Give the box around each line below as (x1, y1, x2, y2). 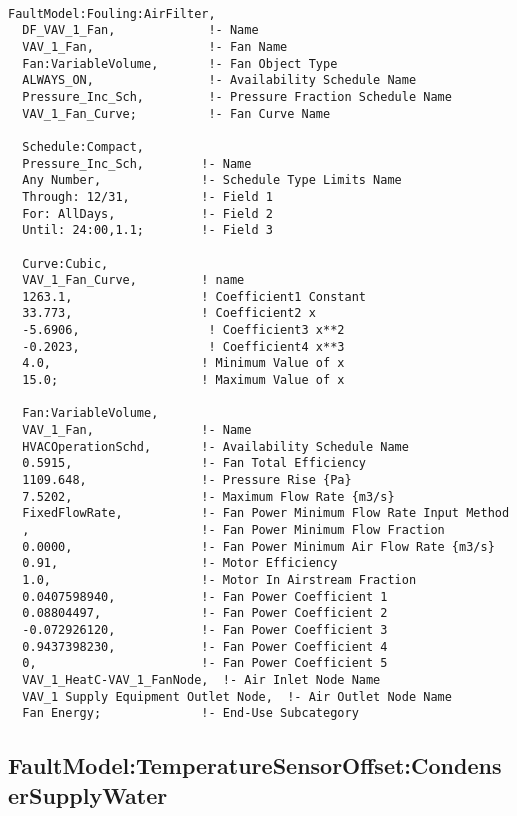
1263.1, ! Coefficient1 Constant (22, 289, 366, 304)
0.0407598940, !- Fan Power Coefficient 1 (22, 589, 388, 604)
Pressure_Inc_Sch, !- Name (22, 156, 252, 171)
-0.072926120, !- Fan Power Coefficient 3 (22, 622, 388, 637)
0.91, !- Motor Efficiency (22, 556, 338, 571)
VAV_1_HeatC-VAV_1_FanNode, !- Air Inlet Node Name (22, 672, 381, 687)
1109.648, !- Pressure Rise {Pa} (22, 473, 352, 488)
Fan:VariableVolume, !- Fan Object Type (22, 56, 338, 71)
